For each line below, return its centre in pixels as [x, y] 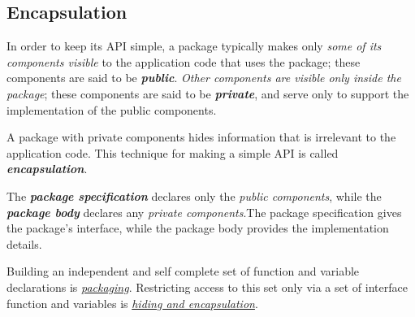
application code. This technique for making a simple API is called [173, 152]
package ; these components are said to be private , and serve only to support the [208, 93]
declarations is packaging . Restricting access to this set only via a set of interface [207, 287]
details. [24, 243]
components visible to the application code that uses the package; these [184, 61]
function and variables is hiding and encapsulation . [132, 303]
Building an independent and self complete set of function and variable [183, 271]
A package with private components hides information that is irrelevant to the [201, 137]
